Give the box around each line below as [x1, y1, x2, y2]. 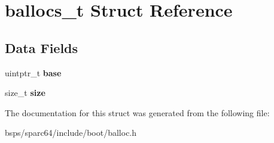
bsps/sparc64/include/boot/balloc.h [5, 126, 137, 139]
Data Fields [5, 38, 78, 57]
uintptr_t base [5, 66, 62, 79]
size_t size [5, 86, 45, 99]
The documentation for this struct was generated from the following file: [5, 106, 270, 119]
